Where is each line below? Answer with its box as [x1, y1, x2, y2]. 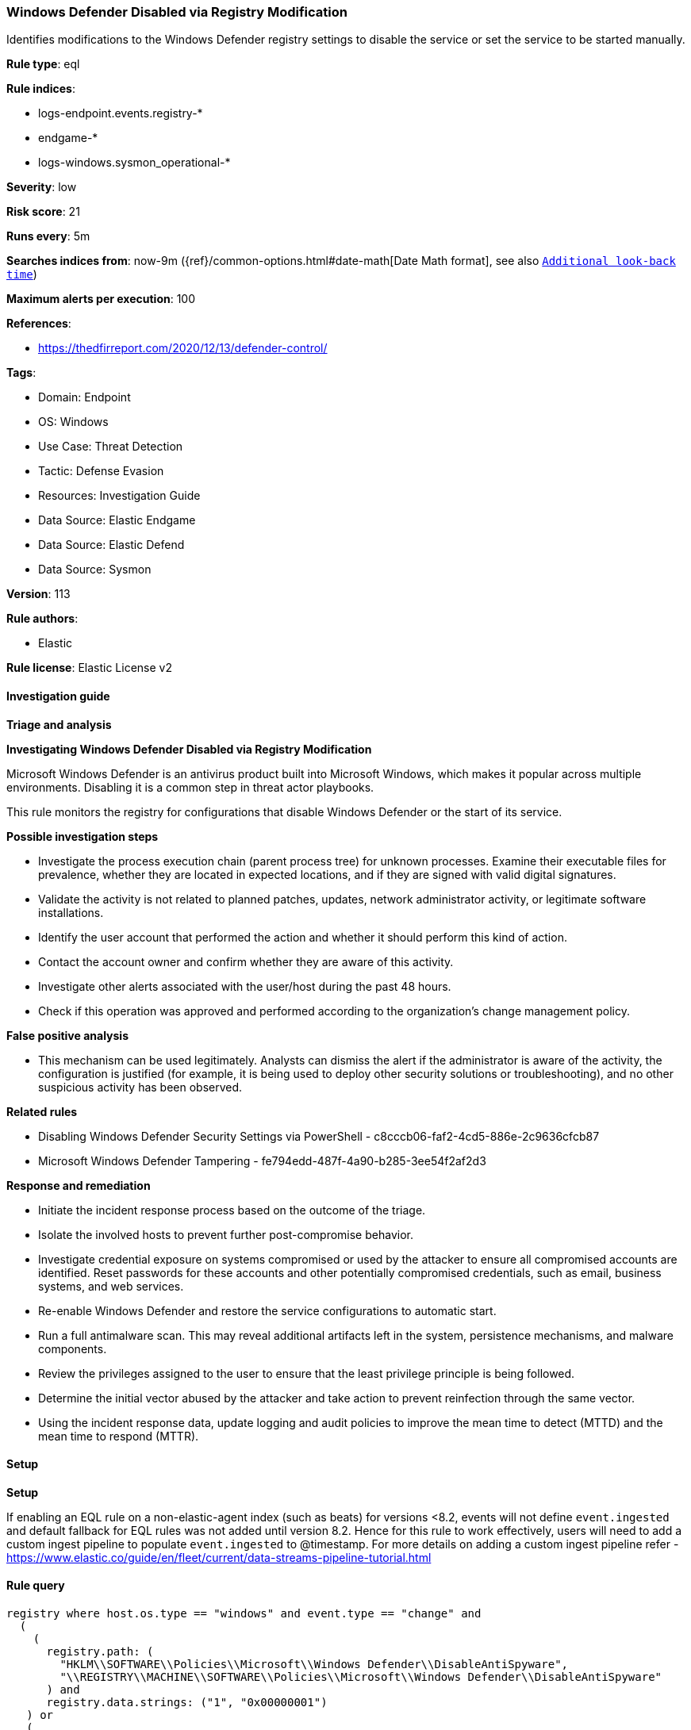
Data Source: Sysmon [38, 562, 152, 577]
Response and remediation [6, 1178, 151, 1192]
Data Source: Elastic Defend [38, 538, 185, 552]
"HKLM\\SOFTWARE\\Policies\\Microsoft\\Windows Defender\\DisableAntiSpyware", [60, 1658, 569, 1671]
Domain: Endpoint [38, 390, 131, 405]
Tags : [6, 366, 36, 380]
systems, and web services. [38, 1279, 184, 1293]
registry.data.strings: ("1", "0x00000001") [46, 1696, 328, 1709]
